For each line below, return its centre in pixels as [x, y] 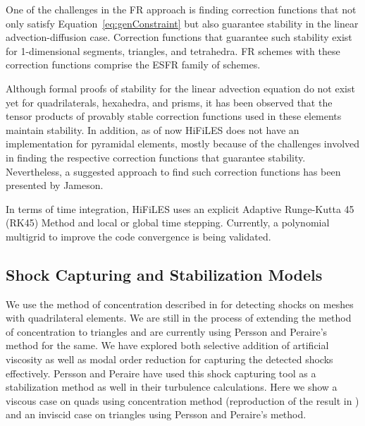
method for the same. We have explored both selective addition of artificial [167, 345]
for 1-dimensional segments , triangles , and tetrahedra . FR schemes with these [173, 50]
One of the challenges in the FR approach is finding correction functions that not [181, 9]
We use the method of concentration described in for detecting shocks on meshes [180, 304]
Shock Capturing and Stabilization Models [164, 274]
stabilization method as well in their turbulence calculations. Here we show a [172, 387]
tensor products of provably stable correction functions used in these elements [174, 116]
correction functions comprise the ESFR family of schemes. [133, 65]
